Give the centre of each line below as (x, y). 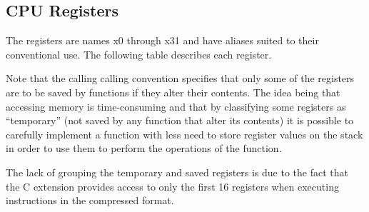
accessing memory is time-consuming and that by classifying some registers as (176, 106)
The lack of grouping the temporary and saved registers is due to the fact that (177, 172)
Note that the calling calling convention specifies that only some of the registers (180, 78)
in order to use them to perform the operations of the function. (144, 148)
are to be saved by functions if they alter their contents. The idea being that (173, 92)
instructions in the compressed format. (90, 200)
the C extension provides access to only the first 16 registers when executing (172, 186)
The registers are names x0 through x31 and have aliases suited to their (162, 40)
